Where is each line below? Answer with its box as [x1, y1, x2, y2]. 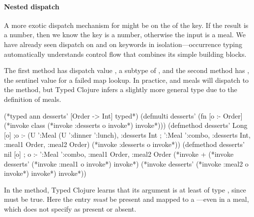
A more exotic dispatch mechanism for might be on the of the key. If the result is [4, 20, 249, 30]
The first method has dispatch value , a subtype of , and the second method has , [4, 65, 250, 75]
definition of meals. [4, 94, 61, 104]
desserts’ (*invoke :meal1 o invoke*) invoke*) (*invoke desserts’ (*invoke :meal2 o [4, 158, 249, 169]
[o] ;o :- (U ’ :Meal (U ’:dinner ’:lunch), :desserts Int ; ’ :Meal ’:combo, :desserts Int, [4, 129, 251, 140]
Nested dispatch [4, 1, 59, 11]
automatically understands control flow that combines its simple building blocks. [4, 48, 247, 59]
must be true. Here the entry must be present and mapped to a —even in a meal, [4, 194, 249, 204]
